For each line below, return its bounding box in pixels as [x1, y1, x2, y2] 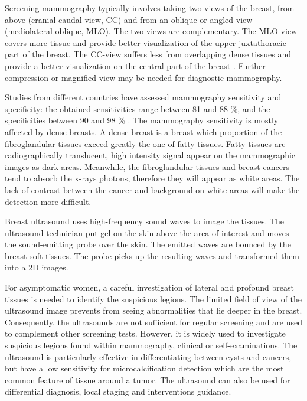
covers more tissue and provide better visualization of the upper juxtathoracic [5, 36, 286, 48]
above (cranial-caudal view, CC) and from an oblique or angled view [5, 13, 253, 25]
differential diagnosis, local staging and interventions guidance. [5, 385, 231, 397]
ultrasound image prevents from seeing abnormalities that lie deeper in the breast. [5, 304, 302, 317]
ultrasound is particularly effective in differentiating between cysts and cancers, [5, 350, 292, 363]
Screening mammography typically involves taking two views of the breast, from [5, 2, 295, 14]
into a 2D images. [5, 261, 68, 273]
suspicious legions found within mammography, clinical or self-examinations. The [5, 339, 298, 351]
